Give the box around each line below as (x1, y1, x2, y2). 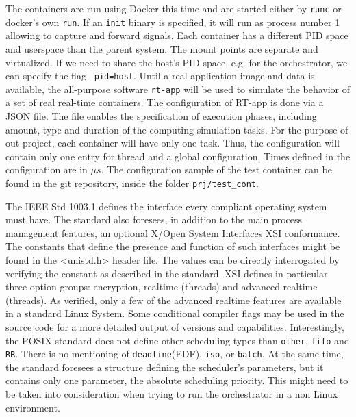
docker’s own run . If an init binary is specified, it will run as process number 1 (5, 14, 340, 29)
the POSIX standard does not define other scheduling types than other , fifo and (5, 333, 350, 347)
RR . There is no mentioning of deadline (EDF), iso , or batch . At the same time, (5, 346, 344, 361)
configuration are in (5, 162, 88, 177)
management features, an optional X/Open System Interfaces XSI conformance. (5, 225, 340, 240)
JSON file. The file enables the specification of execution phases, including (5, 109, 317, 123)
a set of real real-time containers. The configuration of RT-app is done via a (5, 95, 324, 110)
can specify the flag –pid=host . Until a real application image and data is (5, 68, 315, 83)
